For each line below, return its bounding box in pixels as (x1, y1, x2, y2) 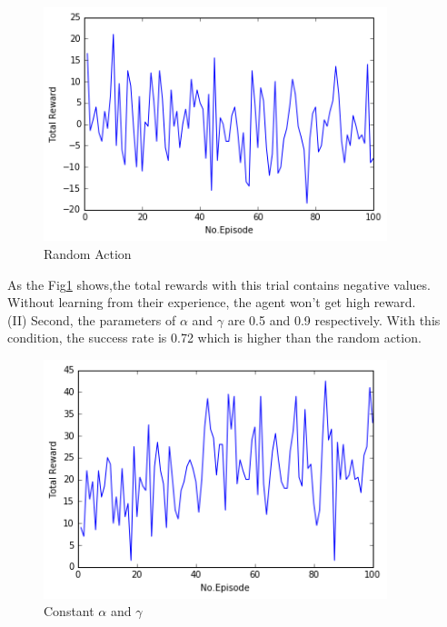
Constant (44, 602, 94, 621)
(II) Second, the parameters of (7, 310, 176, 329)
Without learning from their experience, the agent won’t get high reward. (7, 293, 416, 312)
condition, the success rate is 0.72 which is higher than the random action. (7, 328, 422, 347)
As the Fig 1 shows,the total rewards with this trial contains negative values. (7, 274, 431, 294)
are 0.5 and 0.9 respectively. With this (227, 310, 441, 329)
